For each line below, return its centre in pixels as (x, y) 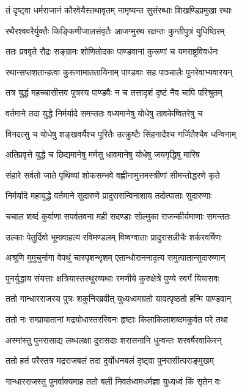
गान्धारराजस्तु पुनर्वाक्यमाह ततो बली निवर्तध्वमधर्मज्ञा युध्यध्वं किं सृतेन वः (113, 381)
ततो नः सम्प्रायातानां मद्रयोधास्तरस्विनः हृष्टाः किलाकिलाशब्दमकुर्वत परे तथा (117, 319)
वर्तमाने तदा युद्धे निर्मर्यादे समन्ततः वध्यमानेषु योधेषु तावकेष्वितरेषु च (104, 113)
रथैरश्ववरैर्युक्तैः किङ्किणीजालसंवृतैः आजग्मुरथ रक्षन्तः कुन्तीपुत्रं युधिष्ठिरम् (115, 30)
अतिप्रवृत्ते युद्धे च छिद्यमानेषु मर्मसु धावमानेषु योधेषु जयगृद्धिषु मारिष (103, 154)
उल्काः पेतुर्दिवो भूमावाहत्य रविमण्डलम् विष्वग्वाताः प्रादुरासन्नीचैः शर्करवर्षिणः (114, 236)
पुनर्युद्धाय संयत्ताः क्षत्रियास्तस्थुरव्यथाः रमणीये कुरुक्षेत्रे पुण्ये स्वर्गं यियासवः (112, 278)
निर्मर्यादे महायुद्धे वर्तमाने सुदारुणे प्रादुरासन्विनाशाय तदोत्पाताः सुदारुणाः (109, 195)
